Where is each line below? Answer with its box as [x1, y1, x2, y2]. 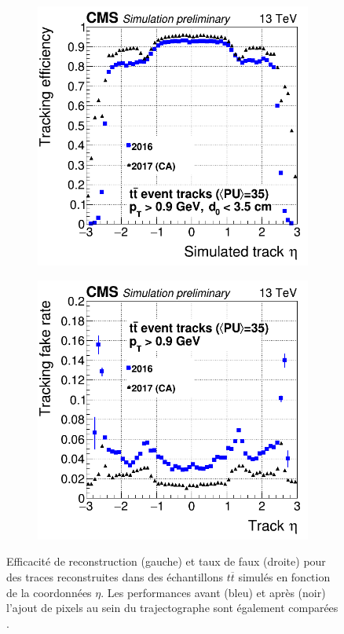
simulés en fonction [238, 569, 331, 585]
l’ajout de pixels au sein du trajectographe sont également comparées [6, 599, 339, 616]
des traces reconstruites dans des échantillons [6, 569, 223, 585]
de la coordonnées [6, 584, 92, 600]
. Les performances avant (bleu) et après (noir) [101, 584, 326, 600]
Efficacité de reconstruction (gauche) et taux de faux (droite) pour [6, 553, 326, 570]
